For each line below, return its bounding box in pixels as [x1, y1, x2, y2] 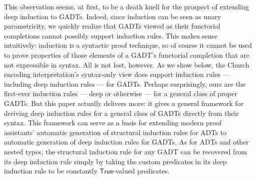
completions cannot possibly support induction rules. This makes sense [4, 30, 218, 40]
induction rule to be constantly [4, 166, 97, 176]
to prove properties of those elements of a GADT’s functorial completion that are [4, 49, 250, 60]
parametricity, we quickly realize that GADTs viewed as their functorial [4, 21, 221, 31]
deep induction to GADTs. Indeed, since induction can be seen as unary [4, 11, 221, 21]
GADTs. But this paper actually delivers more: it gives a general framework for [4, 98, 244, 108]
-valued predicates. [113, 166, 170, 176]
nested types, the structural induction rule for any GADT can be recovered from [4, 146, 247, 156]
